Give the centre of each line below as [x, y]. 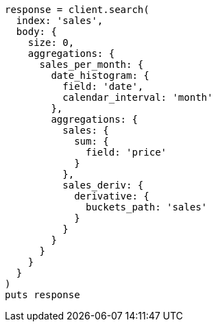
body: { [36, 32]
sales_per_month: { [92, 64]
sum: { [92, 141]
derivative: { [112, 196]
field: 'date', [103, 86]
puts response [43, 295]
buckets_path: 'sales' [147, 207]
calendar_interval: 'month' [138, 97]
